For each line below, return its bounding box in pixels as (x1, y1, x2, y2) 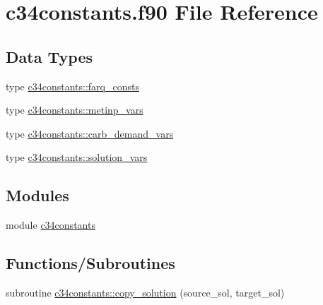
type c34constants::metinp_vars (6, 102, 143, 117)
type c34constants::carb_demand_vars (6, 126, 174, 140)
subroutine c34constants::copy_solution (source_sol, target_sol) (6, 285, 285, 299)
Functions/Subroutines (6, 252, 175, 274)
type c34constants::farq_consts (6, 78, 139, 93)
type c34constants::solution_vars (6, 150, 148, 165)
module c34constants (6, 217, 95, 232)
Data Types (6, 45, 93, 67)
